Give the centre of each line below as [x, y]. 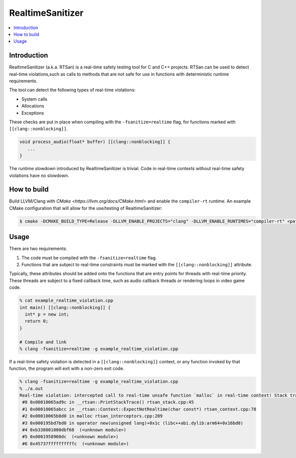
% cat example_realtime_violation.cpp [66, 300]
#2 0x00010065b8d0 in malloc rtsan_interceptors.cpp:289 [92, 416]
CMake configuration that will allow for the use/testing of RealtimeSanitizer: [86, 208]
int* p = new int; [47, 314]
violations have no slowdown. [39, 176]
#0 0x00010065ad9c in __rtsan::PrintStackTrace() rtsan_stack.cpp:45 [108, 402]
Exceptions [33, 113]
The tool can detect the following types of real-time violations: [72, 90]
